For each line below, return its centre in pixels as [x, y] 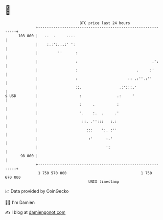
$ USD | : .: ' [70, 96]
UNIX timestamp [104, 182]
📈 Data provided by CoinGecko [37, 191]
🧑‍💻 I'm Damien [20, 202]
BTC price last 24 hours [105, 23]
